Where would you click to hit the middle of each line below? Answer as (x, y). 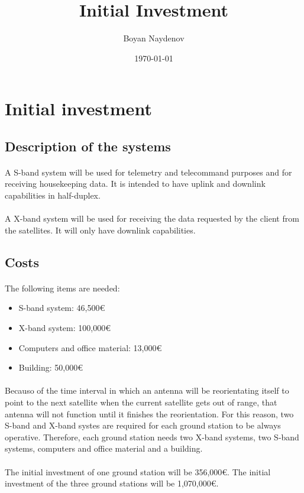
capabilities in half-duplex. (53, 195)
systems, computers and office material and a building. (104, 448)
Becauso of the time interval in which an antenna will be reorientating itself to (147, 390)
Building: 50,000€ (51, 367)
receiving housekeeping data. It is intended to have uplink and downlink (135, 184)
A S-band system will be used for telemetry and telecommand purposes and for (148, 172)
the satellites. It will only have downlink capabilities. (100, 230)
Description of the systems (88, 146)
